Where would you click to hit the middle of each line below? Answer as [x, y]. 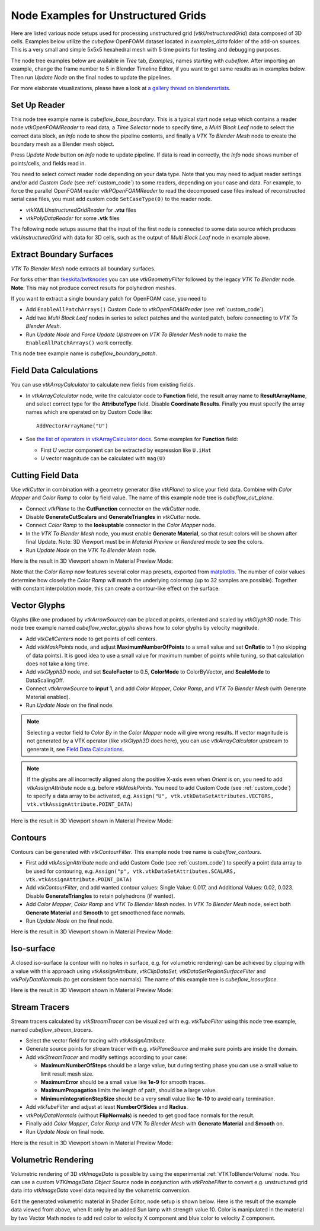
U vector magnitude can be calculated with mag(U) [103, 458]
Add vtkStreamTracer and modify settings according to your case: [107, 1057]
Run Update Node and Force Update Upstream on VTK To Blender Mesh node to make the [136, 334]
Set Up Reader [38, 105]
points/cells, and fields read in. [48, 163]
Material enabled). [48, 697]
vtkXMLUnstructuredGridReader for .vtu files [81, 210]
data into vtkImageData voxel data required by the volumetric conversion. [101, 1190]
